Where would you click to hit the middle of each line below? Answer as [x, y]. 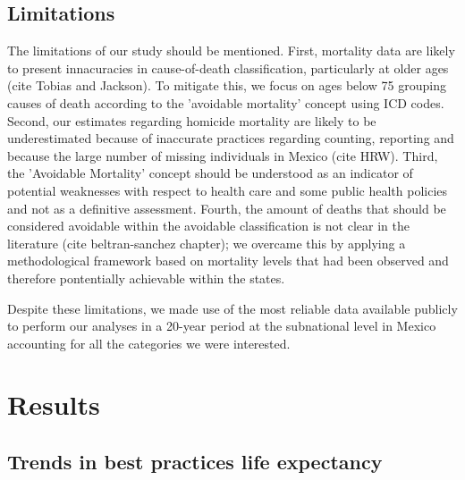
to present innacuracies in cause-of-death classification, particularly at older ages [228, 67]
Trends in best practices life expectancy [195, 462]
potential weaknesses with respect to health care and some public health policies [228, 190]
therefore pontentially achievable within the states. [146, 278]
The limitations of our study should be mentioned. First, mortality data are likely [231, 51]
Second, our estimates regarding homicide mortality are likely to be [192, 120]
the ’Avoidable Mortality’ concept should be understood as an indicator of [210, 173]
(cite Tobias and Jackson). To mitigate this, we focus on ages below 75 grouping [227, 85]
